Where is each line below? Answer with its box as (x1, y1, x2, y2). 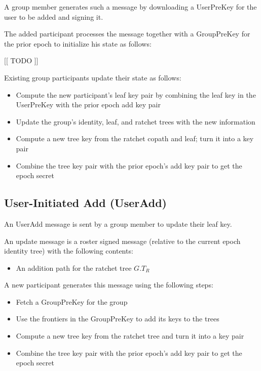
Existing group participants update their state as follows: (4, 72, 181, 83)
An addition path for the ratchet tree (16, 262, 132, 273)
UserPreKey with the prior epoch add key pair (16, 99, 161, 110)
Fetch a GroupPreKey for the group (16, 296, 128, 307)
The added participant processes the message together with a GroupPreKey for (4, 28, 250, 39)
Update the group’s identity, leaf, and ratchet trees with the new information (16, 116, 255, 127)
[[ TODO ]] (4, 55, 39, 66)
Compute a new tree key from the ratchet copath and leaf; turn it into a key (16, 133, 254, 144)
